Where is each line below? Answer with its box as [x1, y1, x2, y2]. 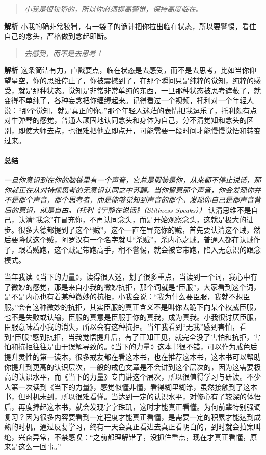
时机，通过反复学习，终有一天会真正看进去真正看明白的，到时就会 [18, 421, 240, 432]
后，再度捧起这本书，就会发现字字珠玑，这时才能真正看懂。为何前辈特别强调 [4, 401, 261, 412]
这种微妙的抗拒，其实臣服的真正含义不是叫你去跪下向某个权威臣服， [32, 301, 261, 312]
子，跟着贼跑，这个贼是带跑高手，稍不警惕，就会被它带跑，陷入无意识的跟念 [4, 244, 261, 255]
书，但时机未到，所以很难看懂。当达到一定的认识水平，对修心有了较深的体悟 [4, 391, 261, 402]
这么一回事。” [18, 441, 61, 452]
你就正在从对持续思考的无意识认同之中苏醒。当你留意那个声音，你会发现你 [4, 184, 254, 195]
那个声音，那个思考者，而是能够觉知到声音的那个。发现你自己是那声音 [18, 194, 254, 205]
